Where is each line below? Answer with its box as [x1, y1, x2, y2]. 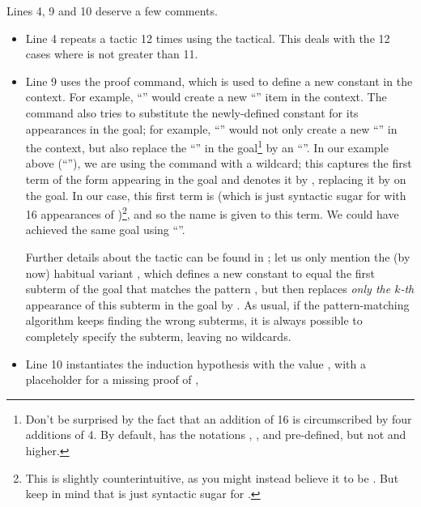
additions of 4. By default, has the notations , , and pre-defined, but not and [25, 426, 406, 443]
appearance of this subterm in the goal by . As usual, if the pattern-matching [25, 296, 410, 313]
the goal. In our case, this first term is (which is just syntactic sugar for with [25, 186, 406, 203]
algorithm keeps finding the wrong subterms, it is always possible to [25, 312, 363, 329]
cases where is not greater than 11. [25, 45, 198, 62]
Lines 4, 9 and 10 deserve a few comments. [6, 2, 218, 19]
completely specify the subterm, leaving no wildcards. [25, 328, 291, 344]
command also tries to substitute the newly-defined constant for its [25, 104, 359, 121]
